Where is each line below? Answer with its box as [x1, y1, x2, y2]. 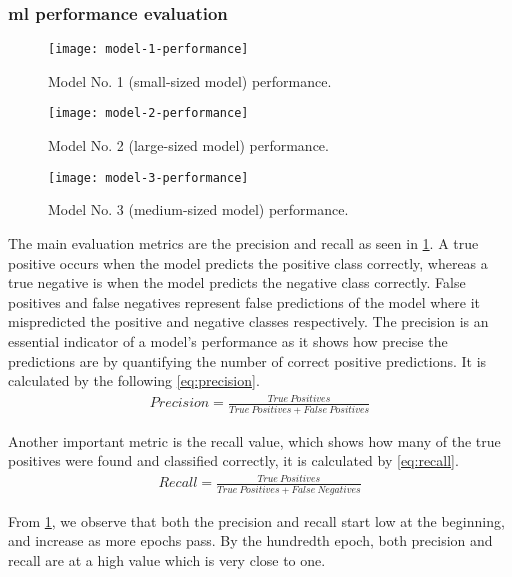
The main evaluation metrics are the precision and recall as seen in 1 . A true [8, 232, 479, 253]
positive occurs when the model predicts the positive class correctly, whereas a [8, 252, 488, 273]
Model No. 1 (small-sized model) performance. [48, 70, 332, 91]
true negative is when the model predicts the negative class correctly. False [8, 272, 466, 293]
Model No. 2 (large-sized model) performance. [48, 135, 329, 156]
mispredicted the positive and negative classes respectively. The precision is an [8, 311, 489, 332]
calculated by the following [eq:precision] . [8, 370, 260, 391]
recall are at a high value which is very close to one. [8, 549, 326, 570]
